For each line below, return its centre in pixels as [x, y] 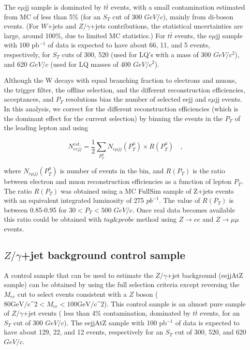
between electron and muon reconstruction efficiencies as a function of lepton [118, 181]
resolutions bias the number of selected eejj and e [138, 99]
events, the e [193, 35]
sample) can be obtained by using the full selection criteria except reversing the [122, 284]
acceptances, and [29, 99]
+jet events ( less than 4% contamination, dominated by [107, 313]
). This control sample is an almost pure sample [175, 303]
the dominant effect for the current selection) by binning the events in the [113, 118]
